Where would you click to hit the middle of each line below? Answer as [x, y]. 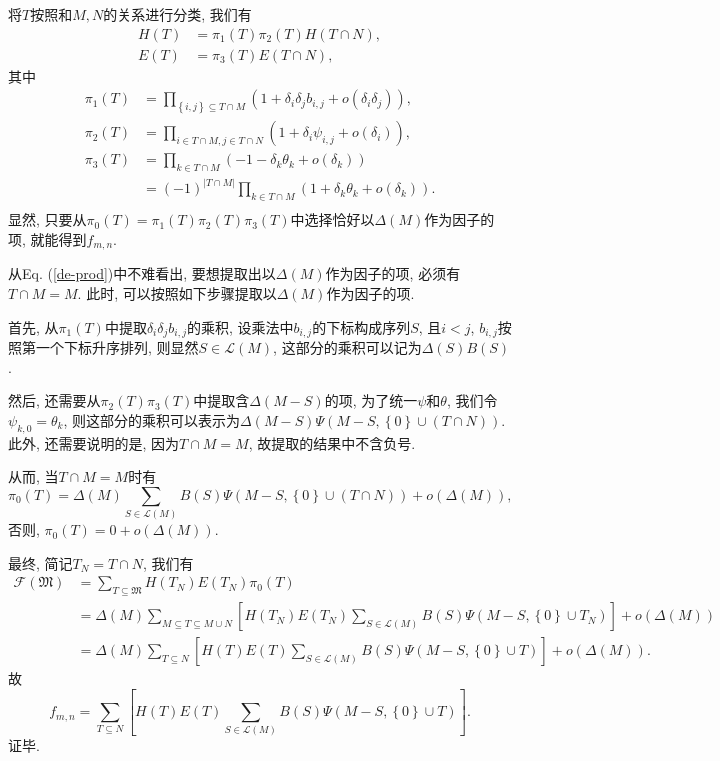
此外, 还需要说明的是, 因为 [94, 442]
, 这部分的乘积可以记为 [347, 346]
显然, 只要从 [47, 219]
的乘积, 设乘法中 [240, 326]
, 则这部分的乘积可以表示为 [151, 419]
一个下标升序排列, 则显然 [117, 346]
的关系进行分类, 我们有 [177, 14]
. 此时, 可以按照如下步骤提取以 [177, 292]
